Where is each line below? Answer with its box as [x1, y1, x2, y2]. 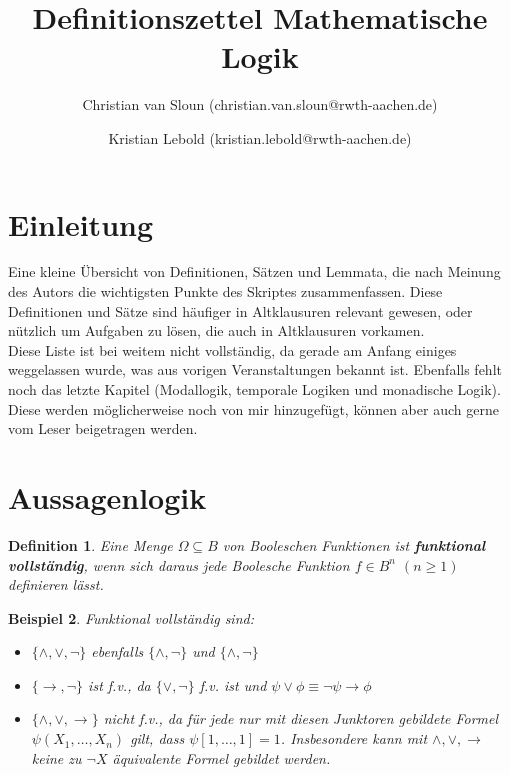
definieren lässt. [8, 574, 104, 595]
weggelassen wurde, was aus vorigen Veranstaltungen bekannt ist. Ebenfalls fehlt [8, 359, 502, 380]
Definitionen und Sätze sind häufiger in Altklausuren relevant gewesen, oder [8, 300, 473, 321]
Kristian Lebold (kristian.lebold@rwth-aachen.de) [108, 127, 412, 148]
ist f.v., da [88, 674, 151, 695]
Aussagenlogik [8, 476, 207, 517]
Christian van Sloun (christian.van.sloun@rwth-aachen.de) [82, 94, 438, 115]
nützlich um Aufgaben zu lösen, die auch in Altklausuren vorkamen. [8, 320, 425, 341]
